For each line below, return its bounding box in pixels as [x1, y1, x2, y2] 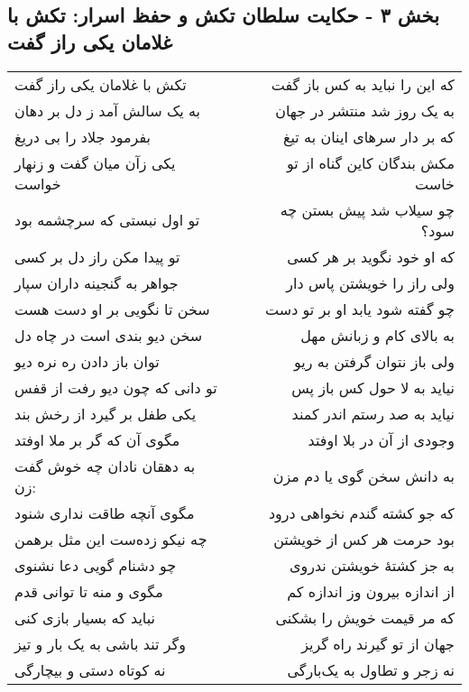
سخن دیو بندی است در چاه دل [14, 324, 203, 346]
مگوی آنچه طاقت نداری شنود [14, 502, 195, 523]
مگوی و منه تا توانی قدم [14, 580, 163, 602]
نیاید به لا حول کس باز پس [291, 376, 455, 398]
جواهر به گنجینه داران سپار [14, 272, 179, 293]
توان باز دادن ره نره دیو [14, 350, 160, 372]
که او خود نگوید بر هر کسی [287, 245, 455, 267]
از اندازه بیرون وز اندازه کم [287, 580, 455, 602]
